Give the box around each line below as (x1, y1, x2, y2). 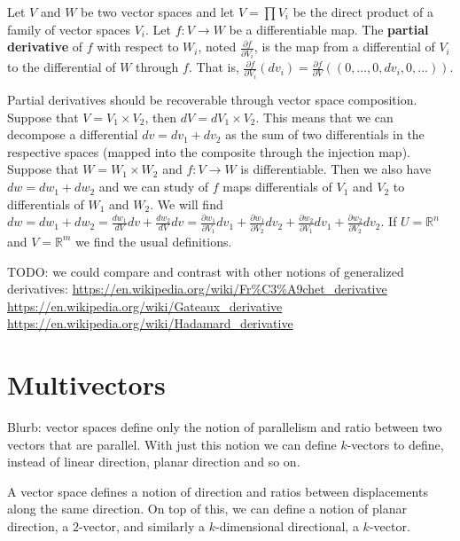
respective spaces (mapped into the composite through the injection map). (7, 142, 410, 161)
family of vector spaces (7, 20, 131, 38)
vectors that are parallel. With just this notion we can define (7, 435, 337, 453)
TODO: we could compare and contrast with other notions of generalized (7, 262, 404, 280)
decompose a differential (7, 125, 138, 144)
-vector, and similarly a (78, 517, 206, 536)
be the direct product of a (292, 3, 433, 20)
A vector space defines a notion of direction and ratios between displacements (7, 482, 428, 500)
